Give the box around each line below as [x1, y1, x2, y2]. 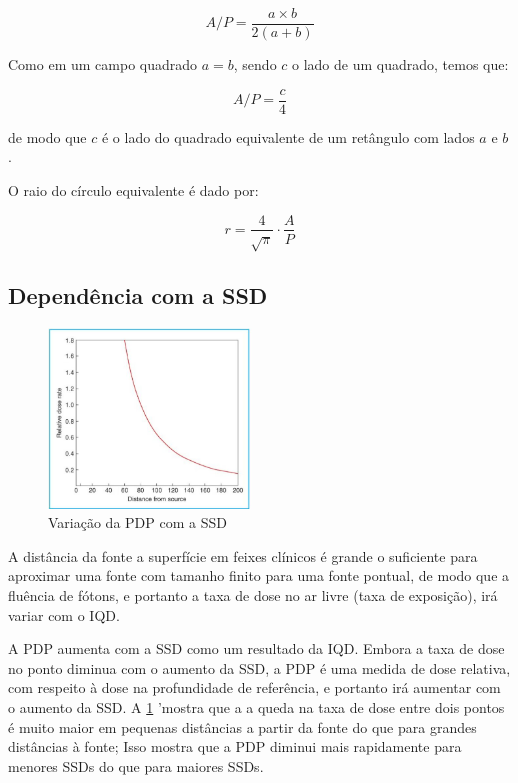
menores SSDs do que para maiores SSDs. [8, 755, 264, 776]
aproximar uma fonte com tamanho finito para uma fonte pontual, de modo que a [8, 565, 510, 586]
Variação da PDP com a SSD [48, 512, 227, 533]
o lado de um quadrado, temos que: [292, 54, 509, 75]
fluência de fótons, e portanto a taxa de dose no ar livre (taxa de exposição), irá [8, 584, 498, 605]
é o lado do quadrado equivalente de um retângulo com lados [101, 126, 475, 147]
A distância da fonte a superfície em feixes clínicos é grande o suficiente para [8, 545, 478, 566]
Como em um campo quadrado [8, 54, 198, 75]
